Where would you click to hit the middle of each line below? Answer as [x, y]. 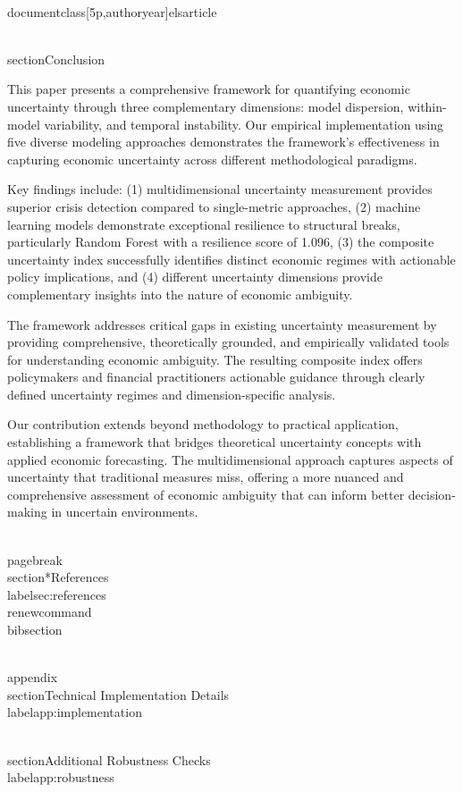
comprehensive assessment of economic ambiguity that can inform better [206, 494]
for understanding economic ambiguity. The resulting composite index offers [215, 359]
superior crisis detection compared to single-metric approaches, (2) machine [214, 206]
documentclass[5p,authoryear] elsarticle [112, 11]
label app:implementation [75, 712]
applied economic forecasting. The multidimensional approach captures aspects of [230, 459]
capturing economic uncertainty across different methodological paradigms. [212, 159]
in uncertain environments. [125, 512]
